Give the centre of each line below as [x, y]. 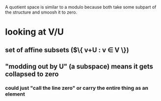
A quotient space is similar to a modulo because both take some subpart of [81, 7]
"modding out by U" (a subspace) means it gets [79, 66]
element [15, 94]
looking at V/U [34, 32]
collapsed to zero [32, 74]
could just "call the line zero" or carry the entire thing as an [77, 88]
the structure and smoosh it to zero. [41, 12]
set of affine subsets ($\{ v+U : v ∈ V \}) [67, 50]
